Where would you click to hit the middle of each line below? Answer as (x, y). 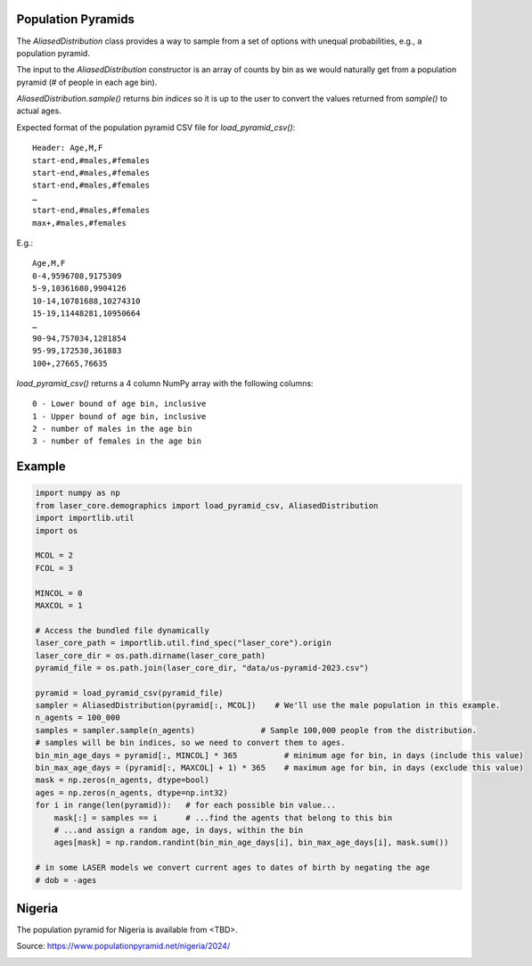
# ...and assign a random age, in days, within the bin (179, 830)
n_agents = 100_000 (78, 718)
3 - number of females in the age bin (117, 441)
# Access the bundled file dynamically (122, 630)
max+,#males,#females (79, 223)
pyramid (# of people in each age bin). (87, 82)
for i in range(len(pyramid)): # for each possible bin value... (186, 805)
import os (57, 530)
